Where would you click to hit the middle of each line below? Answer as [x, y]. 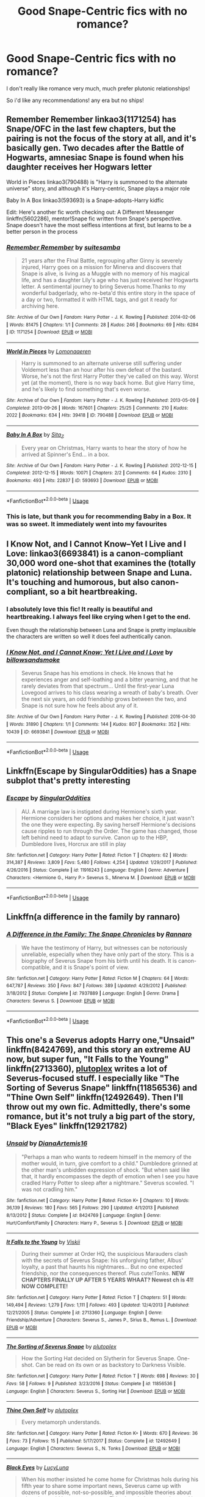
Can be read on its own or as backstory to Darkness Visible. [111, 1365]
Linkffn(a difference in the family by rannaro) [93, 917]
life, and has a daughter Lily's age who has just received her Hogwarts [110, 280]
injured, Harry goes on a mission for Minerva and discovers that [101, 267]
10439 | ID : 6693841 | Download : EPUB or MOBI [58, 732]
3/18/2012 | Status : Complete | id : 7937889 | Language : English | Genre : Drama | [93, 993]
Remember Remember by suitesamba [63, 247]
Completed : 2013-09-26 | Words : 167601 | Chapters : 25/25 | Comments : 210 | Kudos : [97, 408]
